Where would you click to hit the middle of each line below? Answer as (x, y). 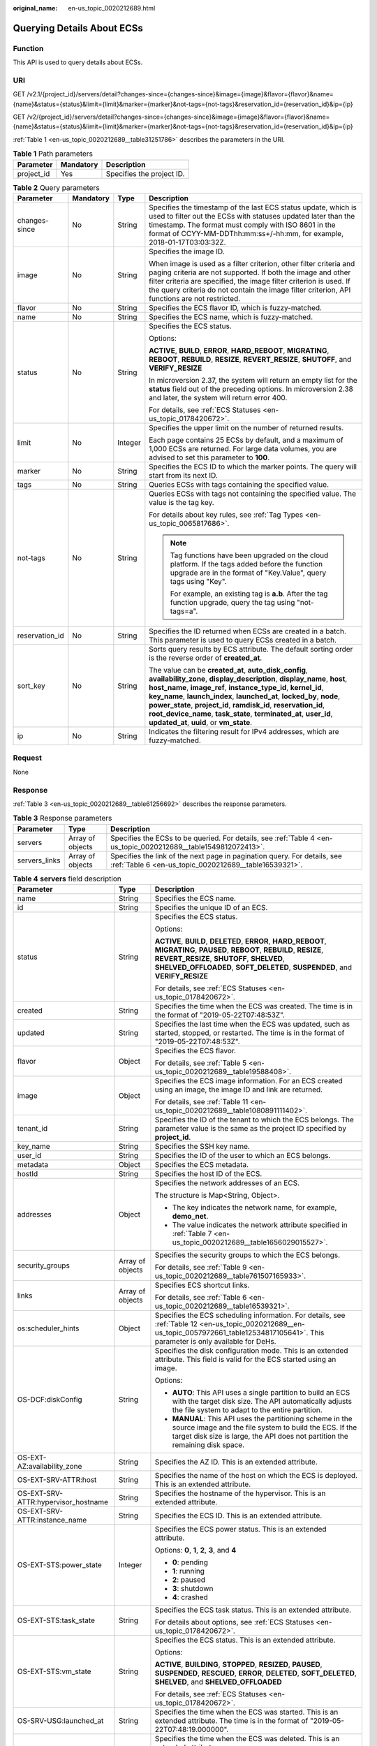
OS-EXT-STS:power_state (60, 1565)
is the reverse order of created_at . (206, 658)
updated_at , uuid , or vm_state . (201, 722)
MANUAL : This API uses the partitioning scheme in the (262, 1419)
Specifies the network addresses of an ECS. (227, 1183)
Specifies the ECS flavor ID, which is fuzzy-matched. (236, 308)
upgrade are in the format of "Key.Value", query (248, 573)
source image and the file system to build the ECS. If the (265, 1428)
